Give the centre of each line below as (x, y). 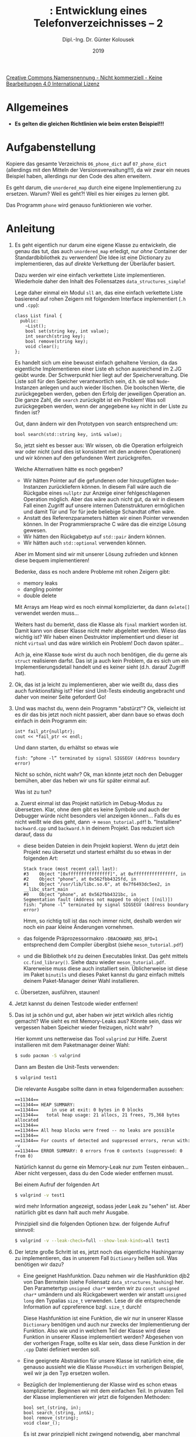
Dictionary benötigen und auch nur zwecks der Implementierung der (106, 1324)
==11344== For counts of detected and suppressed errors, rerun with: (102, 1140)
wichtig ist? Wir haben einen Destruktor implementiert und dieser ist (96, 636)
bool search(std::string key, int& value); (68, 434)
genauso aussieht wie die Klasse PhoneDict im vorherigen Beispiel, (104, 1367)
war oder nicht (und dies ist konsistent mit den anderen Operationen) (98, 451)
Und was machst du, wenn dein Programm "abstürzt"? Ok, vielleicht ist (100, 708)
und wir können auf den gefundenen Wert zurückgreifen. (83, 458)
